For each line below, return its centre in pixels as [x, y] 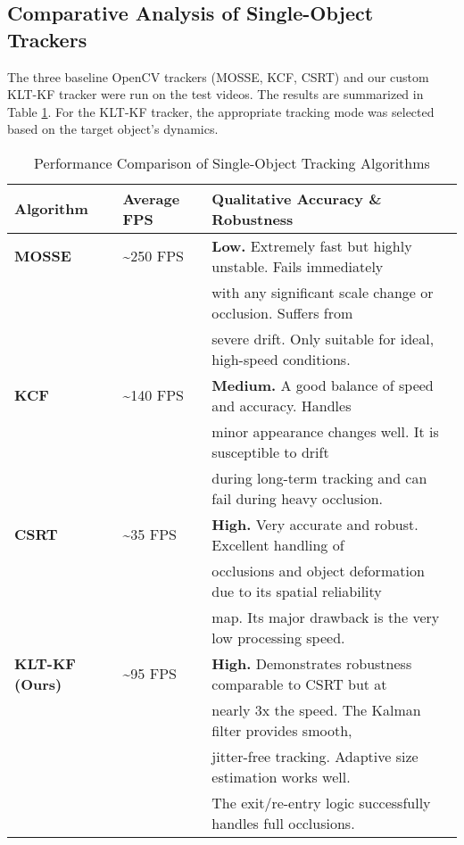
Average [151, 198]
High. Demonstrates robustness [312, 663]
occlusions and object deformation [318, 570]
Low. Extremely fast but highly [312, 245]
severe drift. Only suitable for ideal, [323, 338]
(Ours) [38, 683]
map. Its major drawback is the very [326, 617]
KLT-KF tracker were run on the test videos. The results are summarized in [215, 94]
